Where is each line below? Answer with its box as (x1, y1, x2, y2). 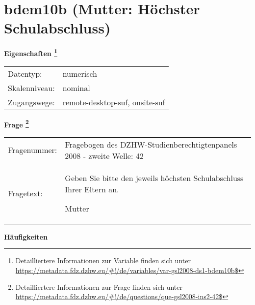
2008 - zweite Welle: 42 (65, 150, 144, 161)
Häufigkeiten (4, 231, 48, 242)
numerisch (62, 67, 97, 79)
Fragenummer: (8, 144, 57, 156)
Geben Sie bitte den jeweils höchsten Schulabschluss (65, 172, 244, 183)
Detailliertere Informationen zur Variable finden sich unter (15, 255, 191, 266)
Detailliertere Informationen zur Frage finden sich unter (15, 281, 183, 292)
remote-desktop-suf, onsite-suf (62, 96, 165, 108)
